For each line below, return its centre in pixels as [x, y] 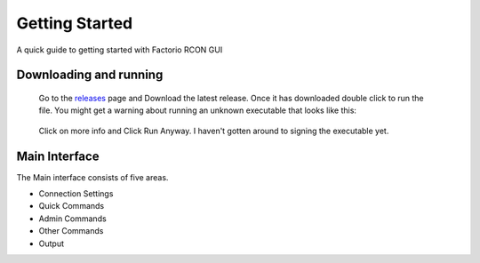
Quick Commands [72, 206]
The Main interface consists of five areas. [92, 177]
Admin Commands [72, 219]
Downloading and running [90, 75]
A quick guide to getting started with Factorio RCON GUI [120, 50]
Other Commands [71, 231]
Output [51, 243]
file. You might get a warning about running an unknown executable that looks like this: [198, 110]
